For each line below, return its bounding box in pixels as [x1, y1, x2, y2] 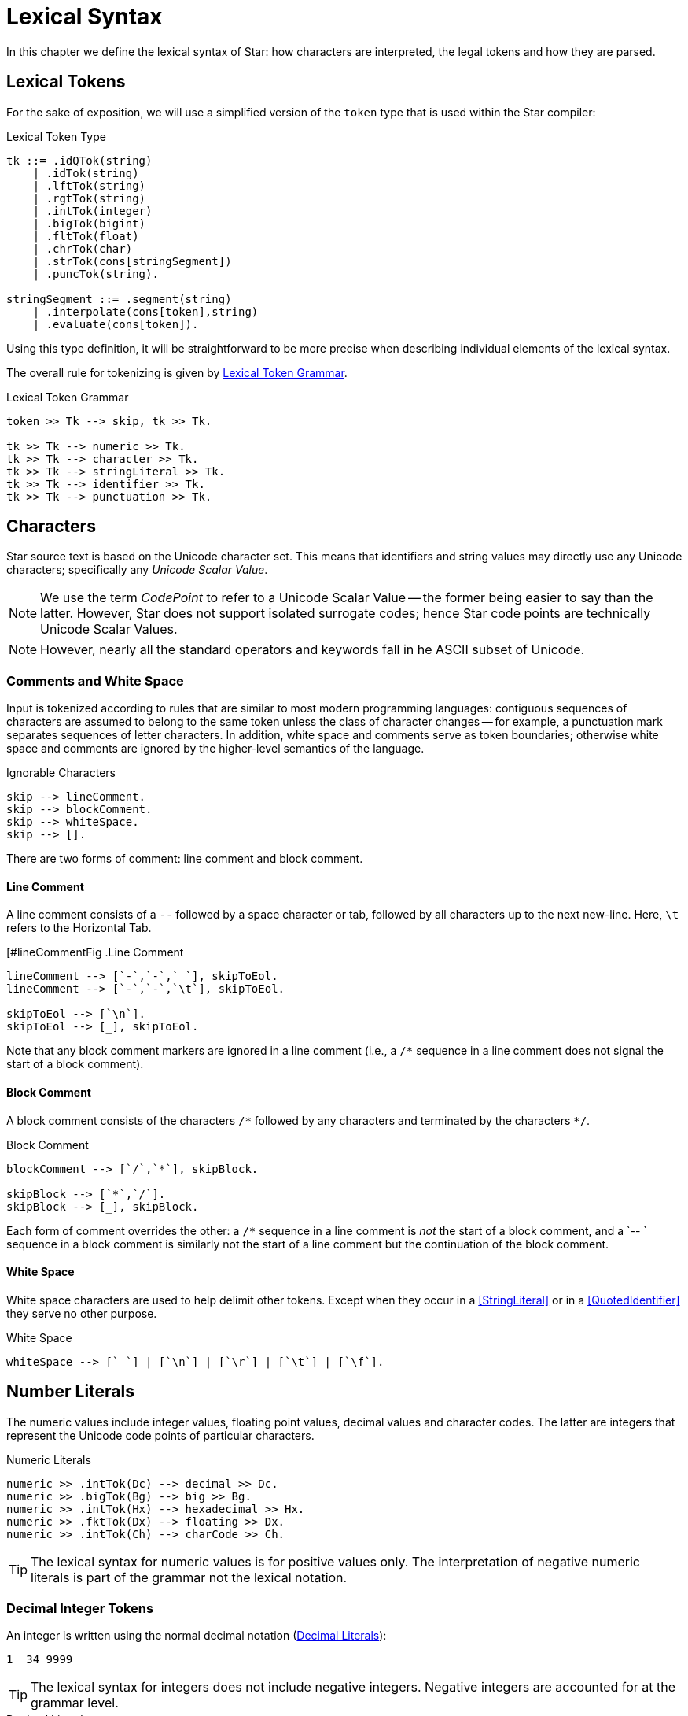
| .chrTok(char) [32, 242, 133, 255]
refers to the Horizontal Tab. [6, 921, 152, 935]
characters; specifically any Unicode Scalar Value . [6, 563, 268, 577]
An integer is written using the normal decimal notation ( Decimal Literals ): [6, 1629, 387, 1643]
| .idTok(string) [32, 166, 139, 179]
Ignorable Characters [6, 766, 116, 780]
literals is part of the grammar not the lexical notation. [31, 1569, 348, 1585]
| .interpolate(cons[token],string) [32, 305, 259, 318]
